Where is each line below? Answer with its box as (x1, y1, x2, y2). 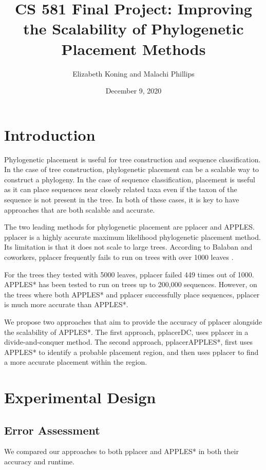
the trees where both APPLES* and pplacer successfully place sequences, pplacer (4, 289, 260, 299)
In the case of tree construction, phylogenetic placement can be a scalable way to (4, 164, 259, 175)
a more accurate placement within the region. (4, 356, 147, 367)
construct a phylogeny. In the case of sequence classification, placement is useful (4, 174, 255, 184)
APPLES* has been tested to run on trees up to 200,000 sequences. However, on (4, 279, 257, 290)
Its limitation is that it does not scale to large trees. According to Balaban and (4, 241, 253, 252)
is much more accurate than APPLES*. (4, 299, 128, 310)
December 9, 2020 (105, 85, 162, 96)
